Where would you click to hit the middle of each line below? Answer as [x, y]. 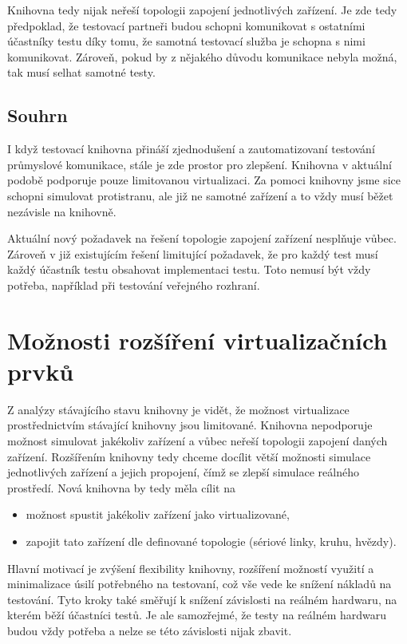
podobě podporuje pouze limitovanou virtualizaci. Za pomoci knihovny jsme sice [204, 180]
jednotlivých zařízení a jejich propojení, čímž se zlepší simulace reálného [183, 472]
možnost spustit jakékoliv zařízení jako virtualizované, [158, 514]
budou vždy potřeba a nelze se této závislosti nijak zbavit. [150, 630]
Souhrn [38, 115]
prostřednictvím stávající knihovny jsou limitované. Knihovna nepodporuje [190, 425]
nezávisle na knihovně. [62, 211]
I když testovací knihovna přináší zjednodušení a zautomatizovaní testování [191, 149]
